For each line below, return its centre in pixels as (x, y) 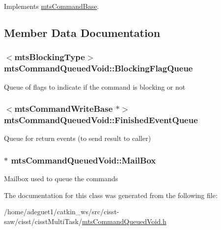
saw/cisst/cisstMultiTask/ (43, 221)
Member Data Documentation (82, 32)
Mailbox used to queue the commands (61, 179)
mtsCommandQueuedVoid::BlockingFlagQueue (98, 68)
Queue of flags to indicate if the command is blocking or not (95, 86)
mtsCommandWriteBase (64, 109)
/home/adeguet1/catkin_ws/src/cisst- (62, 212)
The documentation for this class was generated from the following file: (111, 195)
